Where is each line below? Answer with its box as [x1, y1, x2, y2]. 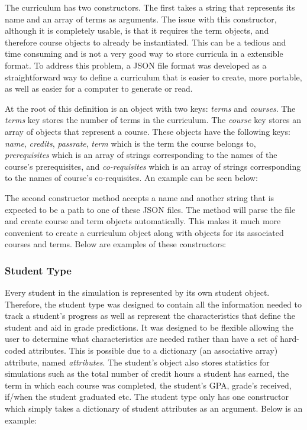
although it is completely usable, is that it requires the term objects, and [5, 24, 269, 37]
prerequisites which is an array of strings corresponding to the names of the [5, 148, 277, 161]
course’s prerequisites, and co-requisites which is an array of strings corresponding [5, 160, 301, 172]
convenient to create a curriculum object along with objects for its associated [5, 226, 284, 238]
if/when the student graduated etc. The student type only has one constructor [5, 390, 289, 403]
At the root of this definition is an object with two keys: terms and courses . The [5, 102, 296, 114]
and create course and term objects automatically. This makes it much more [5, 215, 281, 227]
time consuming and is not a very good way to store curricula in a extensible [5, 47, 283, 60]
